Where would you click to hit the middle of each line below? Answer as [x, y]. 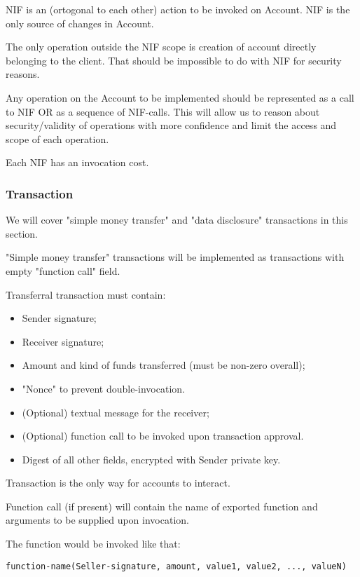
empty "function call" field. [63, 270]
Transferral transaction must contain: [86, 294]
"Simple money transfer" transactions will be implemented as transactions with [175, 257]
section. [22, 233]
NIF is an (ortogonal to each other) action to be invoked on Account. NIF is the [178, 9]
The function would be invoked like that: [93, 544]
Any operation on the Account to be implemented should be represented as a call [180, 97]
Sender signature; [59, 318]
